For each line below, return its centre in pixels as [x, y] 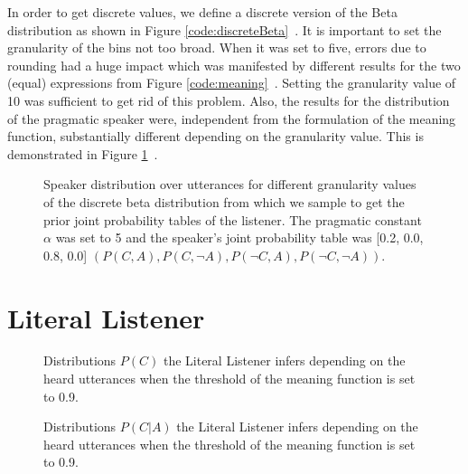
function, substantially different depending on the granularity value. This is [215, 136]
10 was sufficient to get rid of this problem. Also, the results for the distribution [229, 100]
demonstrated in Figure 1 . [83, 153]
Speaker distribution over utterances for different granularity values [230, 184]
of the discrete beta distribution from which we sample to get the [224, 201]
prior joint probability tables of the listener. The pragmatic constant [233, 219]
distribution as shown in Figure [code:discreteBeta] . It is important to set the [225, 29]
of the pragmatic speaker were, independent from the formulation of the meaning [232, 118]
